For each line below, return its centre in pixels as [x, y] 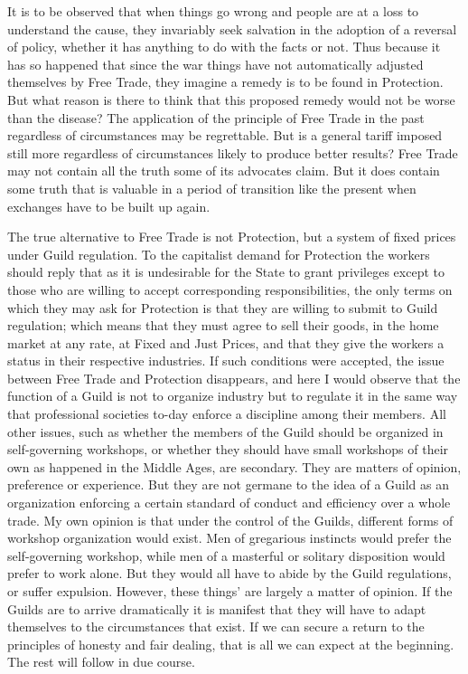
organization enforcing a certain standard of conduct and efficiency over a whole [229, 503]
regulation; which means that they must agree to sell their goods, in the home [223, 325]
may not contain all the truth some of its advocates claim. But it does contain [224, 171]
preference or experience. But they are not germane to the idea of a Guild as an [229, 484]
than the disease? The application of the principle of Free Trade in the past [216, 117]
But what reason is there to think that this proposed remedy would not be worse [231, 99]
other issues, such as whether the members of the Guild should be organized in [225, 431]
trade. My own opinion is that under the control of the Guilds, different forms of [230, 520]
